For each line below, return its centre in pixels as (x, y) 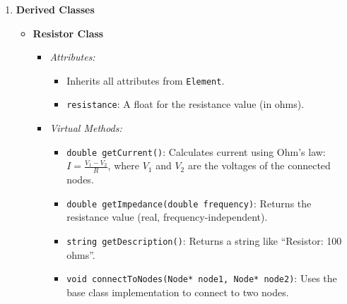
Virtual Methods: (86, 128)
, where (123, 165)
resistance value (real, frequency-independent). (167, 217)
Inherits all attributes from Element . (146, 80)
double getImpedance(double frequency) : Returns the (189, 203)
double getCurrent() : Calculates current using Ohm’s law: (196, 151)
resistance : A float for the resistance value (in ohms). (186, 104)
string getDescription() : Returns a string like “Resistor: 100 (204, 241)
